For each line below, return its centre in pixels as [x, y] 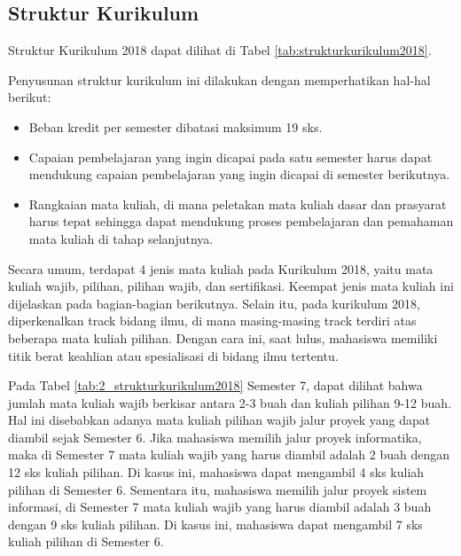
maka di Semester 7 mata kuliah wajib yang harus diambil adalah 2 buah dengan [229, 454]
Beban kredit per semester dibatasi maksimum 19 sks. [176, 126]
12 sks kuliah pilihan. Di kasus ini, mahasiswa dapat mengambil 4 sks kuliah [216, 472]
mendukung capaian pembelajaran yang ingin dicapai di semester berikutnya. [239, 174]
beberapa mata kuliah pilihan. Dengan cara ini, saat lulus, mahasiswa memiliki [223, 337]
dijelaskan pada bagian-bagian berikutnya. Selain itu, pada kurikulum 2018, [214, 303]
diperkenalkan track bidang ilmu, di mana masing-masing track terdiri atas [212, 321]
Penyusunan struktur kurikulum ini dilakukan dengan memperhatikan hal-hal [219, 79]
